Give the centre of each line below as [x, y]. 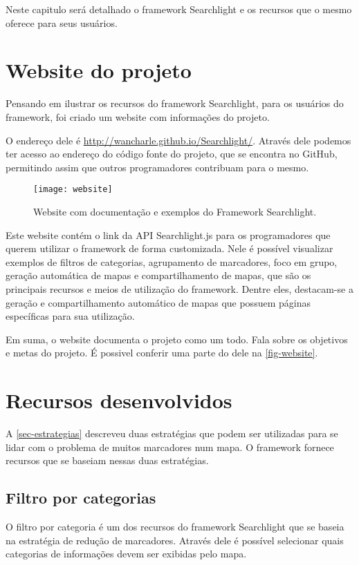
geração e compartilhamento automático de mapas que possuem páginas [158, 302]
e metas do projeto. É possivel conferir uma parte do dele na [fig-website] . [162, 353]
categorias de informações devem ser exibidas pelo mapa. [126, 554]
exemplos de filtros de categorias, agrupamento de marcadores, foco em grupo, [172, 261]
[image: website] [73, 190]
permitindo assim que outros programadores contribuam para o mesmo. [157, 167]
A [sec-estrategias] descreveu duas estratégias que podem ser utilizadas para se [172, 433]
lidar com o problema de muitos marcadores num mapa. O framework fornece [170, 447]
